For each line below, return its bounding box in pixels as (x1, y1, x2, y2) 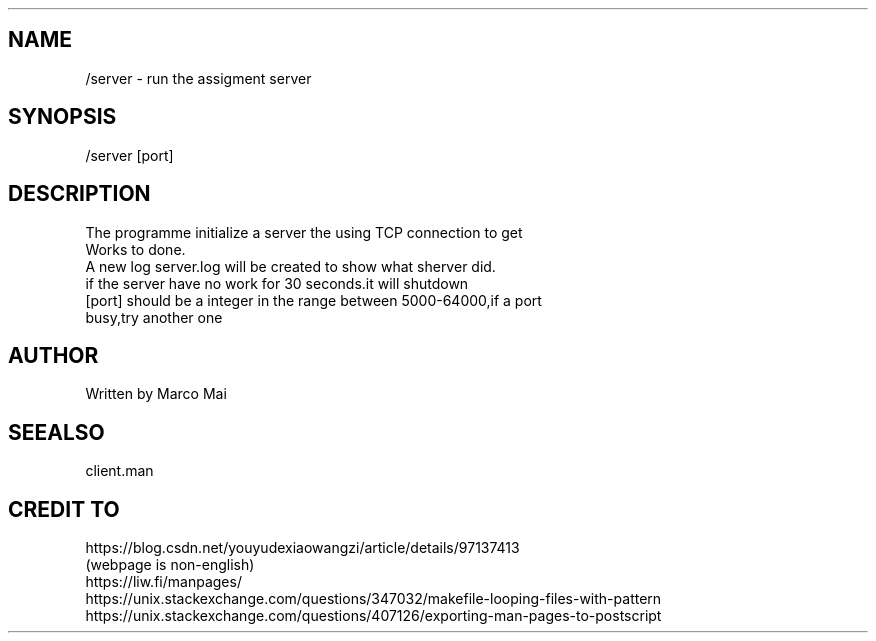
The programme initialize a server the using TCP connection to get (85, 223, 523, 241)
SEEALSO (8, 419, 105, 445)
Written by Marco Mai (85, 385, 227, 403)
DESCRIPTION (8, 181, 151, 207)
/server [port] (85, 146, 174, 164)
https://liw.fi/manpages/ (85, 573, 242, 591)
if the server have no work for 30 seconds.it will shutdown (85, 274, 469, 292)
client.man (85, 462, 154, 480)
